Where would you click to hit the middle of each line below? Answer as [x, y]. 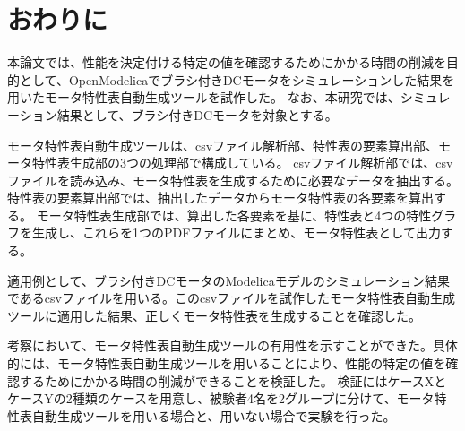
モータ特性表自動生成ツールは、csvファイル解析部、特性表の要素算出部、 [223, 145]
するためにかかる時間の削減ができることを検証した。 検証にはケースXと [233, 380]
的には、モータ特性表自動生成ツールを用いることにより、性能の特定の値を [227, 363]
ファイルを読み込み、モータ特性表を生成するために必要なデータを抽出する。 [233, 180]
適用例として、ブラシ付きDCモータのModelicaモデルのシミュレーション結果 [229, 280]
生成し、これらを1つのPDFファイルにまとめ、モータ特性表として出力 [236, 233]
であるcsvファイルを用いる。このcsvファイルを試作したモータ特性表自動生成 [232, 298]
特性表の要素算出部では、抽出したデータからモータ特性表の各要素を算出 [220, 198]
